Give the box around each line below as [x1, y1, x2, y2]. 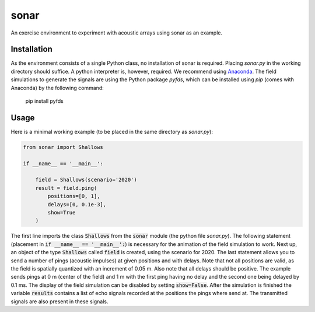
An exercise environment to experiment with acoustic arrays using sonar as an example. [10, 29, 223, 36]
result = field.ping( [35, 185, 97, 191]
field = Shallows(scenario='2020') [35, 176, 137, 183]
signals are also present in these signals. [10, 298, 108, 305]
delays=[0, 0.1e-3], [47, 201, 107, 207]
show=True [47, 209, 76, 216]
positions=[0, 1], [47, 193, 100, 200]
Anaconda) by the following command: [10, 84, 104, 91]
